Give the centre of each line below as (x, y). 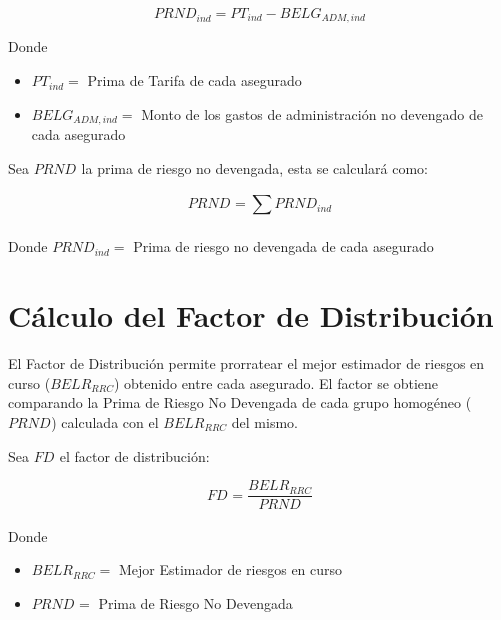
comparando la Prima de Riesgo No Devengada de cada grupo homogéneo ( (240, 402)
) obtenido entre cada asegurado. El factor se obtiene (275, 382)
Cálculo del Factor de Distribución (251, 315)
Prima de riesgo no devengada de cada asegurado (283, 246)
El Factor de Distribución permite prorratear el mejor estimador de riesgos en (246, 363)
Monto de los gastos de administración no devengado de (312, 113)
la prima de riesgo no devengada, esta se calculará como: (255, 167)
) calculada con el (105, 421)
